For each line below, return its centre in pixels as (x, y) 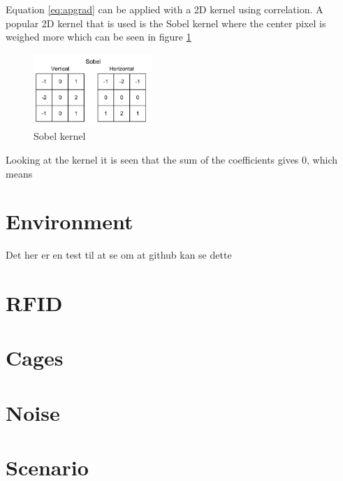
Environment (70, 221)
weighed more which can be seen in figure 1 (98, 37)
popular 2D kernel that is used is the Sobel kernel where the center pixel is (166, 23)
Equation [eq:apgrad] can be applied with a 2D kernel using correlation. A (165, 9)
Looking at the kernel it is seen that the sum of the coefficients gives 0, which (171, 159)
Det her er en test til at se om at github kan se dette (119, 255)
